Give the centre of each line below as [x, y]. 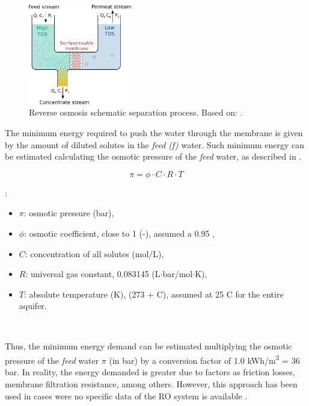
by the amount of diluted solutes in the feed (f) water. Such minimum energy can [155, 144]
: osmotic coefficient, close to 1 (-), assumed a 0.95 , [119, 233]
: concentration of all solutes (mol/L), [94, 253]
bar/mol [178, 274]
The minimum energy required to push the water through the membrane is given [154, 132]
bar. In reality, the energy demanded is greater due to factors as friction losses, [150, 372]
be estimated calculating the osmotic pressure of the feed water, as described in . [153, 156]
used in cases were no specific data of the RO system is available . [126, 395]
